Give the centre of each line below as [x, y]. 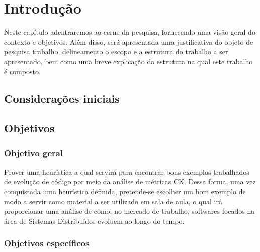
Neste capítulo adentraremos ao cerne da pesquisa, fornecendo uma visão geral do [130, 32]
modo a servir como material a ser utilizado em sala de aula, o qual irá [113, 201]
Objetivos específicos [47, 243]
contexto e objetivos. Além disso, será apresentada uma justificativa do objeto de [129, 41]
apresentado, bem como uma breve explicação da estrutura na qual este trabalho [128, 61]
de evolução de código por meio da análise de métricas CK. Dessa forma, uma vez [130, 181]
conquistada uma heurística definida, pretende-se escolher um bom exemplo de [125, 191]
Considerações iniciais [62, 98]
